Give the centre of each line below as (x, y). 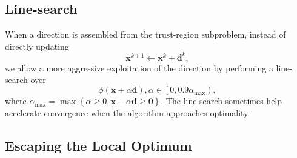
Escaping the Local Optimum (98, 145)
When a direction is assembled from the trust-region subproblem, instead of (145, 34)
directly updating (37, 46)
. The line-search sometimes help (222, 101)
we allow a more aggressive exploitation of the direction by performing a (139, 67)
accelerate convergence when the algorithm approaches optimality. (128, 112)
